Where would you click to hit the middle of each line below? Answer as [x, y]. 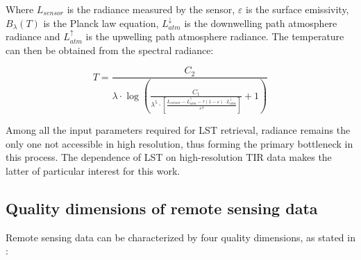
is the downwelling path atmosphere [261, 23]
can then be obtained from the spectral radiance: [110, 50]
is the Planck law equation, [101, 23]
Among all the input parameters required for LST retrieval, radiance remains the [178, 129]
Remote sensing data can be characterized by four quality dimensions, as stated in [180, 237]
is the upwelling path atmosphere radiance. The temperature [215, 36]
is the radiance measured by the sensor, [151, 9]
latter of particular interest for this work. [93, 170]
